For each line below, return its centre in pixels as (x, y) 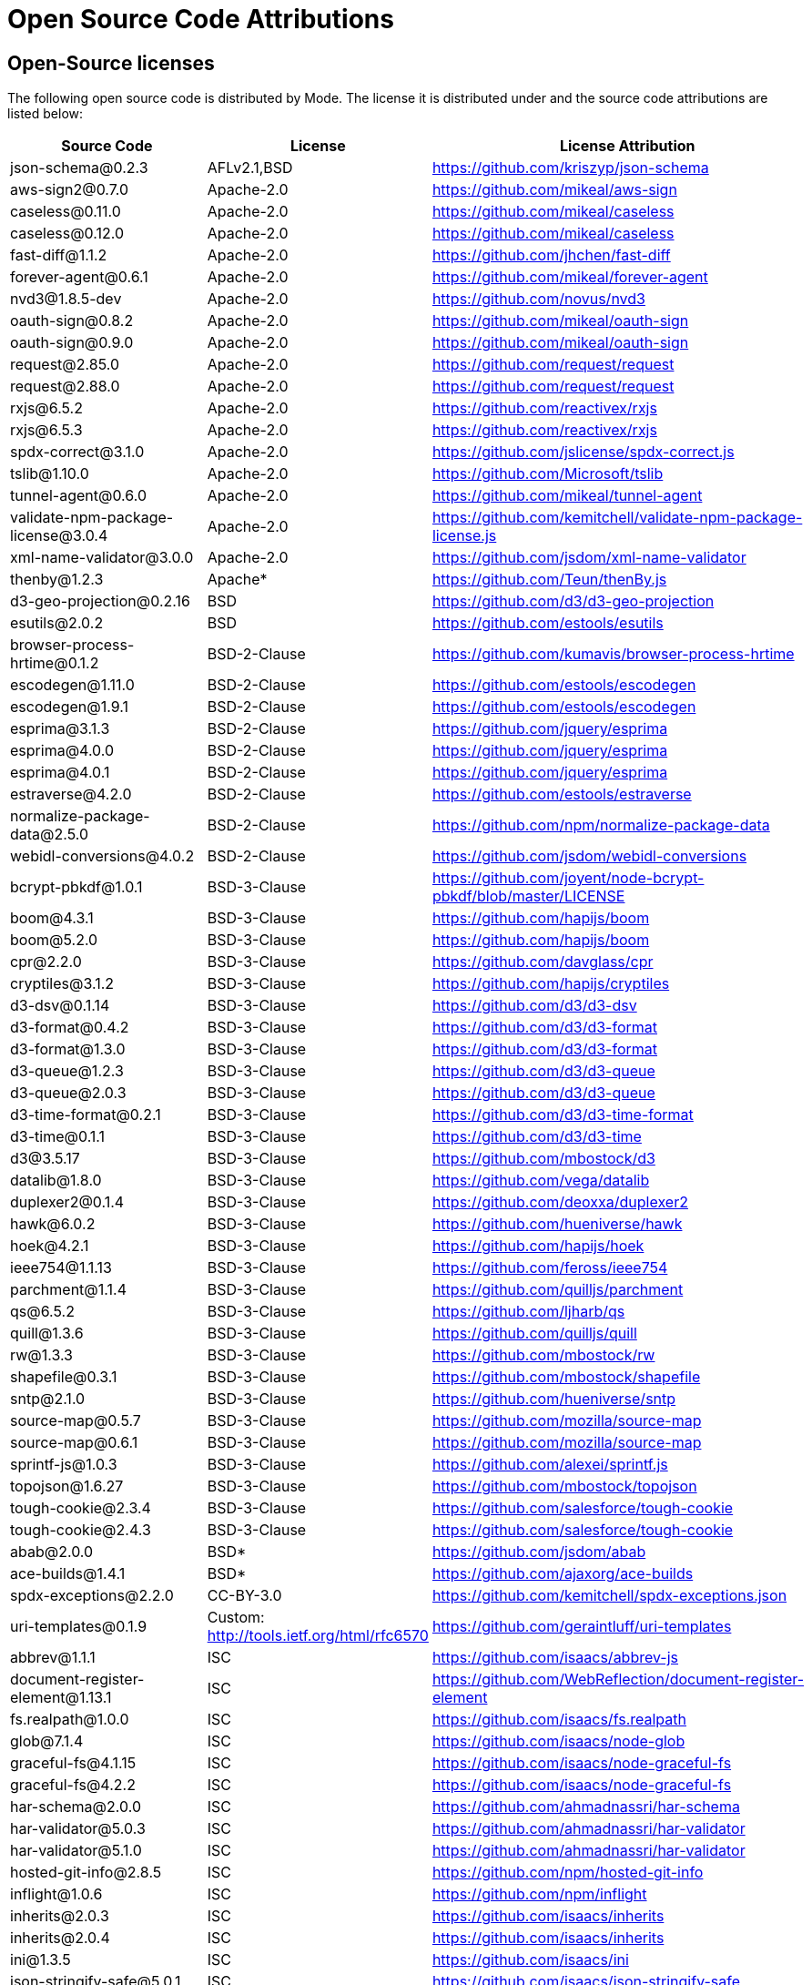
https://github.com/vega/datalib (541, 1181)
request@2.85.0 (65, 365)
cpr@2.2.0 (46, 962)
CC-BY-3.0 (244, 1596)
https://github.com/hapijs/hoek (538, 1246)
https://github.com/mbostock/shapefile (566, 1377)
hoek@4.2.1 (50, 1246)
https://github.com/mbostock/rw (543, 1355)
